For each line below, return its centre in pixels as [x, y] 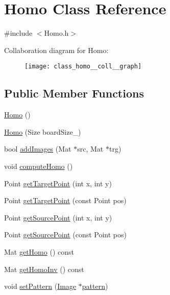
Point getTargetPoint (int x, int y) [58, 183]
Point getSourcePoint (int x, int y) [58, 217]
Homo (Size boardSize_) [43, 131]
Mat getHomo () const [39, 251]
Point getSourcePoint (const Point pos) [65, 235]
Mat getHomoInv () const [44, 269]
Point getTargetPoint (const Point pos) [65, 200]
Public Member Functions [74, 93]
